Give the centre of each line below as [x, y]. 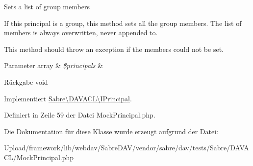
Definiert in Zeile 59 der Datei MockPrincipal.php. [80, 115]
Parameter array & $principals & [53, 65]
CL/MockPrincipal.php [39, 157]
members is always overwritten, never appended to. [81, 33]
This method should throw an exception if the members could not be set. [114, 49]
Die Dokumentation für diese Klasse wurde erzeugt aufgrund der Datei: [111, 131]
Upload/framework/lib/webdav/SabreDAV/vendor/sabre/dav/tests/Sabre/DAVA [126, 148]
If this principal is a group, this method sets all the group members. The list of [123, 23]
